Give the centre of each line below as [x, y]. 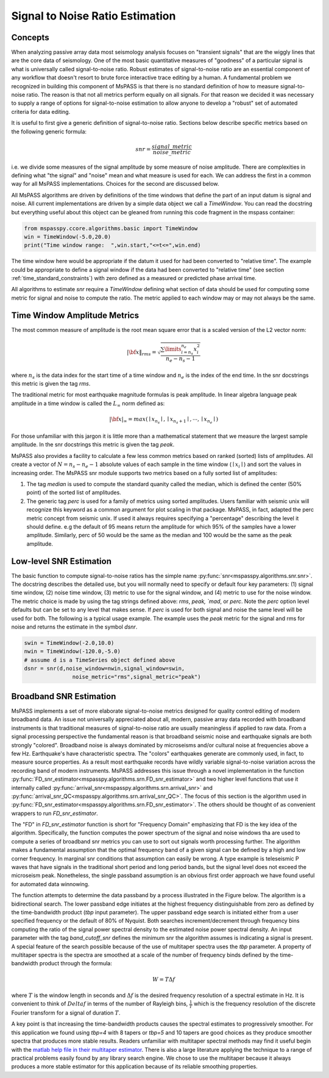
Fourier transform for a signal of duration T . [66, 1013]
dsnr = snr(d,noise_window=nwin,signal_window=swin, [104, 669]
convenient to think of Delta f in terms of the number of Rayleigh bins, [100, 1004]
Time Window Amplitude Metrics [75, 315]
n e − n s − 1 [180, 359]
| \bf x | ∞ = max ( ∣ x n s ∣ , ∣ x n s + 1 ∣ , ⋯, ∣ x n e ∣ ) [164, 421]
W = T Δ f [164, 979]
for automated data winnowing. [50, 884]
